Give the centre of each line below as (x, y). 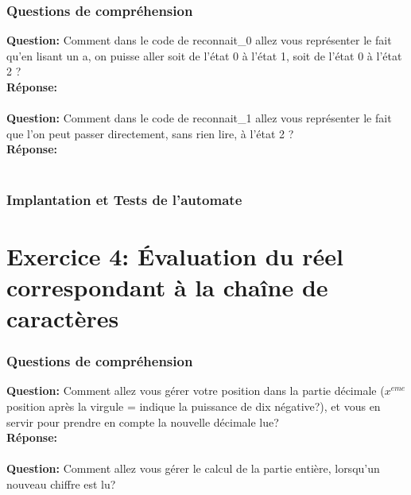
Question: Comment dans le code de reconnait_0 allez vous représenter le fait (199, 40)
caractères (63, 317)
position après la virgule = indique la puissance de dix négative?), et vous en (194, 406)
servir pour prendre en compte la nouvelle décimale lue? (143, 422)
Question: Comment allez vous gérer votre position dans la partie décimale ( (196, 391)
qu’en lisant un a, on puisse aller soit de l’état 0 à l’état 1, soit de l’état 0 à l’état (204, 55)
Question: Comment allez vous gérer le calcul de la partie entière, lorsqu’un (193, 468)
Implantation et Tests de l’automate (124, 200)
